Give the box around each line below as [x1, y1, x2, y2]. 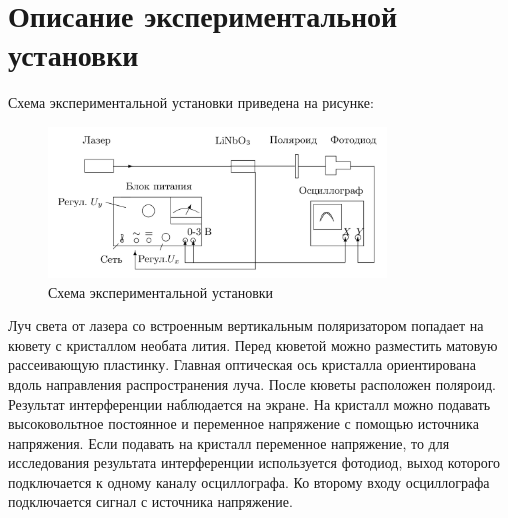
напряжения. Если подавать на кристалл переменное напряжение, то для [8, 432, 450, 453]
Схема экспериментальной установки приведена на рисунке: [8, 92, 374, 113]
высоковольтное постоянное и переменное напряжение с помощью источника [8, 413, 479, 434]
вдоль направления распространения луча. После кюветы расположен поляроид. [8, 373, 496, 394]
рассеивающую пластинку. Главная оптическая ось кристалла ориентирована [8, 354, 476, 375]
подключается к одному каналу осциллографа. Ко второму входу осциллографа [8, 471, 490, 492]
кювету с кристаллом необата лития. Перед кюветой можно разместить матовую [8, 334, 498, 355]
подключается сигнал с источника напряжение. [8, 491, 293, 512]
